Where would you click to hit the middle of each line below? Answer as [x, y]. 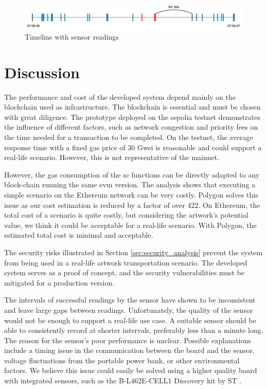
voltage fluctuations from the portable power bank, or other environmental [122, 360]
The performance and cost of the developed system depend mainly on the [120, 96]
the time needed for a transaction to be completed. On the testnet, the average [129, 137]
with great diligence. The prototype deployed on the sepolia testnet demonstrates [132, 117]
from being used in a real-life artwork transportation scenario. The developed [126, 262]
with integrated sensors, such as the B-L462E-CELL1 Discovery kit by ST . [123, 381]
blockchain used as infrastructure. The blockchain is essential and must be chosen [132, 107]
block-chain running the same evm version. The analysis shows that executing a [130, 184]
